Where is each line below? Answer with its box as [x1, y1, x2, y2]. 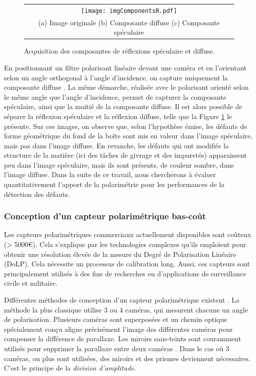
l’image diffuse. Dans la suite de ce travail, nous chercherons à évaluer [4, 169, 216, 180]
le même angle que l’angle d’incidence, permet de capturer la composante [4, 91, 227, 102]
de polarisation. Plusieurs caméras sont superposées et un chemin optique [4, 314, 227, 324]
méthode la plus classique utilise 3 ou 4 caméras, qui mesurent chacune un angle [4, 304, 248, 314]
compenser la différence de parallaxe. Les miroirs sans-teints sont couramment [4, 333, 241, 344]
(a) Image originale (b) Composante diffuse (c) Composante [38, 17, 220, 27]
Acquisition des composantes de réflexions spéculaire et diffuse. [24, 46, 215, 56]
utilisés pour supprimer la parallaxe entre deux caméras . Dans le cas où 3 [4, 343, 229, 353]
